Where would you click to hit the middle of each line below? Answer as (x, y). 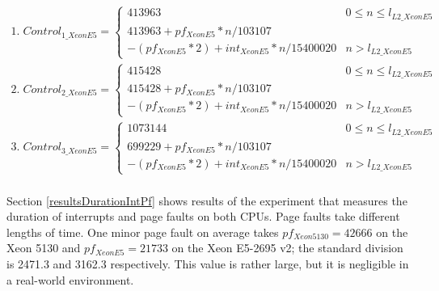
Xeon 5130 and (44, 248)
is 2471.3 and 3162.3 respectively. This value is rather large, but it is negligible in (208, 264)
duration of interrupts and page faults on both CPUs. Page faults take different (203, 216)
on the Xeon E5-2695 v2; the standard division (287, 248)
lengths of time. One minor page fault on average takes (143, 232)
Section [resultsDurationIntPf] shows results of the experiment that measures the (207, 200)
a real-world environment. (70, 279)
